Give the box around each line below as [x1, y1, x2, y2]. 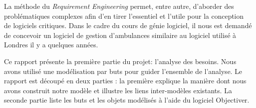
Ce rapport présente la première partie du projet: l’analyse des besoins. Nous [4, 56, 236, 66]
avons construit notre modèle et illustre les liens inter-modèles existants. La [4, 85, 232, 95]
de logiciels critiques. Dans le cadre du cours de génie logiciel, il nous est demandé [4, 20, 252, 31]
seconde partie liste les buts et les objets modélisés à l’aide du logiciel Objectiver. [4, 95, 250, 105]
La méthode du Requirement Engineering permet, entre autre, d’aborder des [4, 1, 234, 11]
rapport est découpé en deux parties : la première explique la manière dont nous [4, 75, 247, 86]
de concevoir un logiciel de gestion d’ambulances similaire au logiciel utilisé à [4, 30, 236, 40]
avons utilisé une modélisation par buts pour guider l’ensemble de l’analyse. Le [4, 66, 242, 76]
